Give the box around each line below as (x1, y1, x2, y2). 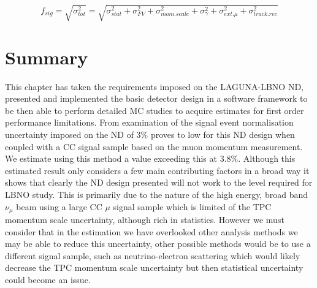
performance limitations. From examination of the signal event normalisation (5, 116, 294, 129)
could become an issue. (5, 273, 91, 286)
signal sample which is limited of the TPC (113, 200, 272, 213)
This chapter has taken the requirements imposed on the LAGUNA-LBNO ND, (5, 80, 304, 93)
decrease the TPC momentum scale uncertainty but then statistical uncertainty (5, 261, 304, 274)
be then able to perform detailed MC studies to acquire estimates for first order (5, 104, 304, 116)
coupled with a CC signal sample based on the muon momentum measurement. (5, 140, 303, 153)
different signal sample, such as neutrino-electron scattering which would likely (5, 249, 300, 262)
